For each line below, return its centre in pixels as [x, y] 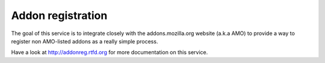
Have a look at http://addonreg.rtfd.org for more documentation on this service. [110, 52]
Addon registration [59, 15]
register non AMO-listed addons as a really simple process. [85, 41]
